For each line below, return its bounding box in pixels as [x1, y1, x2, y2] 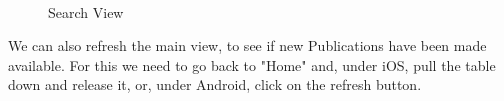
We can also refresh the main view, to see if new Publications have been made [8, 35, 487, 56]
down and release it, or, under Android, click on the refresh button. [8, 74, 422, 95]
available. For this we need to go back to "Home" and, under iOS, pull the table [8, 54, 496, 75]
